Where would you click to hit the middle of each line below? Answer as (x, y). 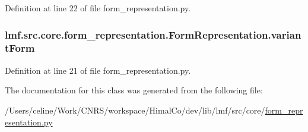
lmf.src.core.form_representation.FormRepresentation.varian (153, 34)
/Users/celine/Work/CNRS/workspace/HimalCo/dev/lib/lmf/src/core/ (135, 110)
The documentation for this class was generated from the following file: (134, 90)
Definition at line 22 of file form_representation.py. (98, 8)
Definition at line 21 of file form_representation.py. (98, 70)
